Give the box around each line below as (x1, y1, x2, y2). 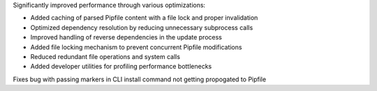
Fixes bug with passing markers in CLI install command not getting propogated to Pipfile (13, 75, 267, 83)
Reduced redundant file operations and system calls (30, 52, 181, 60)
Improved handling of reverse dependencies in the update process (30, 33, 223, 42)
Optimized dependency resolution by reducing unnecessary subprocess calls (30, 23, 253, 31)
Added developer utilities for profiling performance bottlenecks (30, 63, 212, 71)
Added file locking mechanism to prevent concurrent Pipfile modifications (30, 42, 242, 51)
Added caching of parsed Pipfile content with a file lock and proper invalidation (30, 14, 258, 22)
